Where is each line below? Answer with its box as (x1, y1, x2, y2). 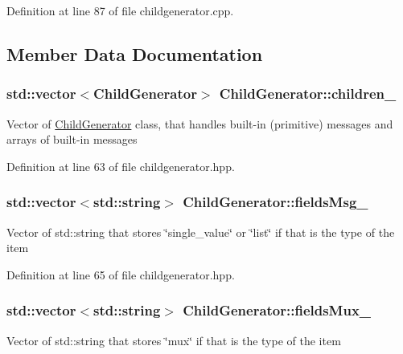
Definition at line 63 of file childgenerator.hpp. (6, 157, 235, 174)
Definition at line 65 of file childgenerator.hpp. (6, 266, 235, 283)
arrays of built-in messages (6, 131, 138, 148)
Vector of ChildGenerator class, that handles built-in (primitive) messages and (6, 115, 393, 132)
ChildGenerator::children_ (219, 83, 397, 104)
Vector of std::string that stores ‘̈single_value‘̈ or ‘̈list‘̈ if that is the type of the (6, 223, 395, 240)
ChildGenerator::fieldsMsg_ (183, 192, 368, 212)
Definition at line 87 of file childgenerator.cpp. (6, 2, 234, 18)
